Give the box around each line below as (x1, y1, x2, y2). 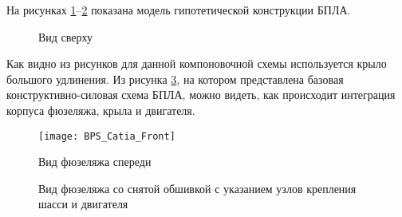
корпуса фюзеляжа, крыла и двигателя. (6, 101, 195, 118)
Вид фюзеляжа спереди (38, 153, 152, 170)
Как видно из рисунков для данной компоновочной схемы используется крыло (6, 55, 387, 72)
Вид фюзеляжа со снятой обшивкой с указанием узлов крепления (38, 180, 357, 196)
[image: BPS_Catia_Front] (38, 130, 175, 142)
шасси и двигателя (38, 195, 128, 212)
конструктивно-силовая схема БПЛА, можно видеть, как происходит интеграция (6, 86, 396, 103)
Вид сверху (38, 28, 93, 45)
